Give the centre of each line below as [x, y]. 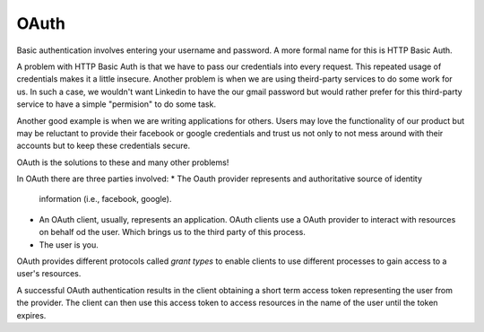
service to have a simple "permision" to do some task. [117, 104]
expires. [31, 315]
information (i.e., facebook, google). [105, 199]
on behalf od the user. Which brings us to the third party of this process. [173, 232]
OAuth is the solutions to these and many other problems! [123, 162]
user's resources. [49, 274]
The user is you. [69, 245]
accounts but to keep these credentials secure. [104, 146]
